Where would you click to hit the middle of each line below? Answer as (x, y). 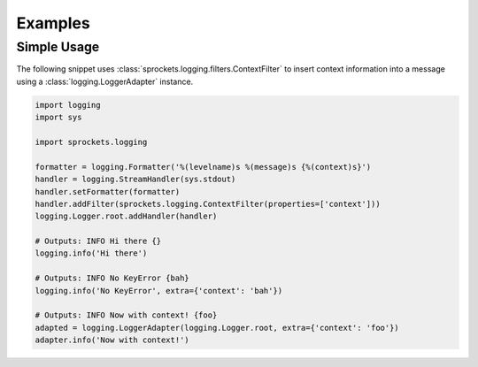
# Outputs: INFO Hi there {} (98, 241)
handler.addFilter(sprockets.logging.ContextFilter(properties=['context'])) (208, 204)
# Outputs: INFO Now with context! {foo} (126, 315)
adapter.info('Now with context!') (112, 340)
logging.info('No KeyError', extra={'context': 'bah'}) (159, 291)
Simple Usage (58, 47)
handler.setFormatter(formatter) (108, 191)
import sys (58, 118)
